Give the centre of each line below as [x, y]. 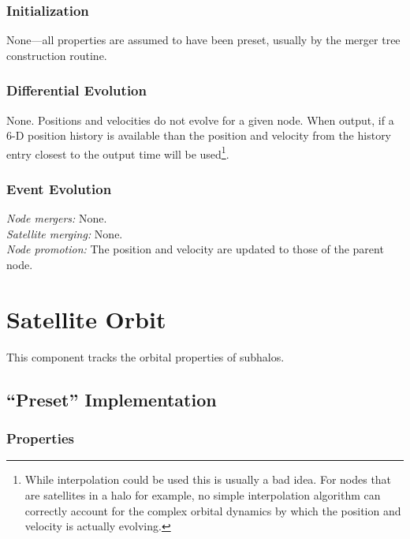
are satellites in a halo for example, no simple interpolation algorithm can [203, 494]
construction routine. [57, 55]
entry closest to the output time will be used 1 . [118, 152]
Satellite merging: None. [65, 233]
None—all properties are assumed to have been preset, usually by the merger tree [203, 40]
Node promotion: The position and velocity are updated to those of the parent [195, 249]
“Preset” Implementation [112, 399]
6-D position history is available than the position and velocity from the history [199, 135]
